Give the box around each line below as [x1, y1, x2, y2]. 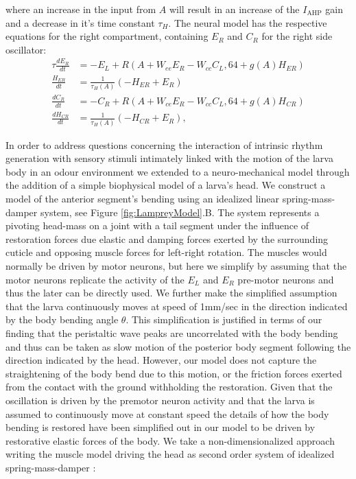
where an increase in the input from [5, 2, 156, 16]
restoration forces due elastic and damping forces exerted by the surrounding [5, 231, 329, 246]
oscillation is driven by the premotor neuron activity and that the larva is [5, 393, 315, 407]
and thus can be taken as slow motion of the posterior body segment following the [5, 339, 351, 353]
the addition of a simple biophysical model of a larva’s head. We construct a [5, 178, 326, 192]
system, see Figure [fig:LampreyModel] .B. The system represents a [40, 205, 320, 219]
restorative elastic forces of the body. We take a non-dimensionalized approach [5, 433, 335, 447]
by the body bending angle [5, 312, 119, 327]
